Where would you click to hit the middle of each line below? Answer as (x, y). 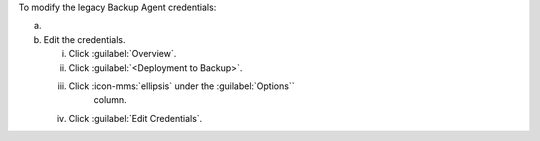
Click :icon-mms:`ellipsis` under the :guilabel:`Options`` (181, 86)
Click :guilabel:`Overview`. (122, 54)
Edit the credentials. (84, 39)
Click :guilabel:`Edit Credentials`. (135, 118)
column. (110, 100)
